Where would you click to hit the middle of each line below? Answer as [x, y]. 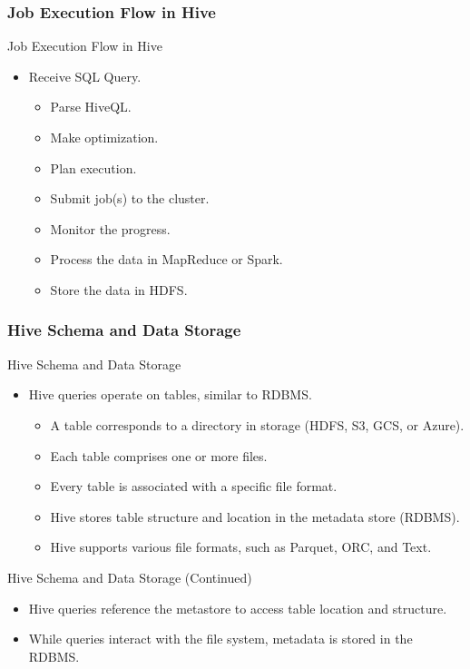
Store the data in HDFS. [119, 289]
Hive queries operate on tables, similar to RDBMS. [170, 394]
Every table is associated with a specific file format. [194, 486]
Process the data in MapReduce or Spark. [166, 259]
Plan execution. [93, 167]
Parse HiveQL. [91, 107]
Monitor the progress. [110, 228]
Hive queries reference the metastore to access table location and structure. [238, 608]
